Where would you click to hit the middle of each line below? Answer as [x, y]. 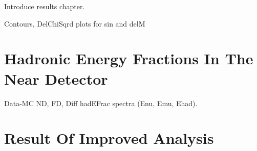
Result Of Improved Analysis [109, 138]
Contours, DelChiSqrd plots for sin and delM [75, 23]
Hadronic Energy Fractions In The [129, 58]
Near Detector [56, 78]
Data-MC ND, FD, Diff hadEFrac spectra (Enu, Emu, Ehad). [101, 103]
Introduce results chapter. [45, 6]
